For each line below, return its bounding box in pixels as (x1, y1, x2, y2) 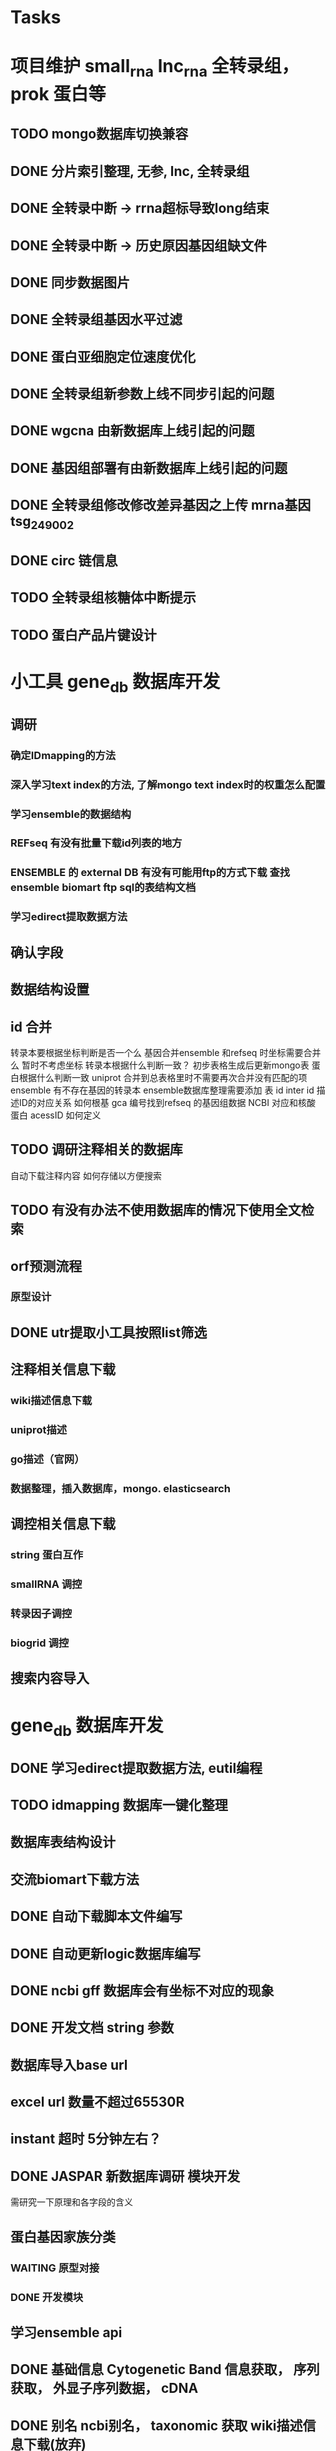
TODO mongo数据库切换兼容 (10, 126, 189, 143)
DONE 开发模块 (10, 2290, 84, 2304)
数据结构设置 (10, 981, 90, 998)
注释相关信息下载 (10, 1361, 116, 1378)
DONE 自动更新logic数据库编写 (10, 1945, 201, 1962)
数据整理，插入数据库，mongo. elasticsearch (10, 1481, 231, 1495)
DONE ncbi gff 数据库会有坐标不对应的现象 (10, 1982, 275, 1999)
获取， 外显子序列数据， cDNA (10, 2380, 199, 2397)
